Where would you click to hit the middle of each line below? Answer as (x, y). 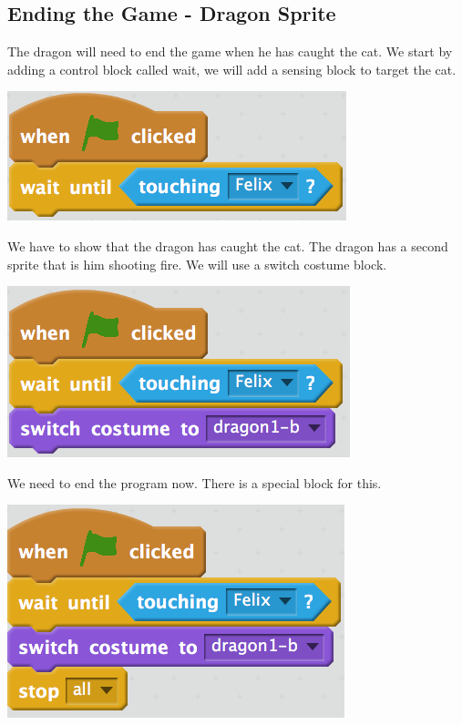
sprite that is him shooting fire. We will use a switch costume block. (197, 264)
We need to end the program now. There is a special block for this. (195, 482)
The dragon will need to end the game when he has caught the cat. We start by (230, 51)
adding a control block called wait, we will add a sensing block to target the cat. (232, 69)
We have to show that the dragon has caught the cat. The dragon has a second (228, 245)
